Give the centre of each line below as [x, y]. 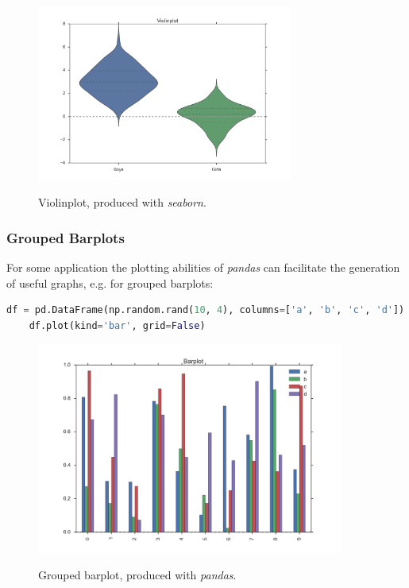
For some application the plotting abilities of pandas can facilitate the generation [203, 267]
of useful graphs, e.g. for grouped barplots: [110, 282]
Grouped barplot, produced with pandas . [137, 575]
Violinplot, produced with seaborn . [122, 202]
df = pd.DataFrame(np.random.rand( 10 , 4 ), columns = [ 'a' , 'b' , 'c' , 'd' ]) [206, 310]
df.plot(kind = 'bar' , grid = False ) [117, 325]
